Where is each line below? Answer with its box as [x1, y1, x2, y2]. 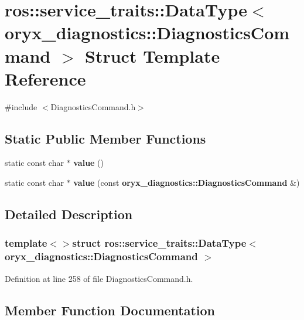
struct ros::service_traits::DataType [72, 236, 247, 250]
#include [5, 100, 37, 113]
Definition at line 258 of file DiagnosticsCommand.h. [5, 272, 193, 284]
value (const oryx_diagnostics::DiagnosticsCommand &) [73, 176, 300, 189]
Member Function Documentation [5, 301, 216, 319]
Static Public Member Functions [5, 129, 206, 147]
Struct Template [85, 43, 220, 67]
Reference [5, 66, 86, 90]
